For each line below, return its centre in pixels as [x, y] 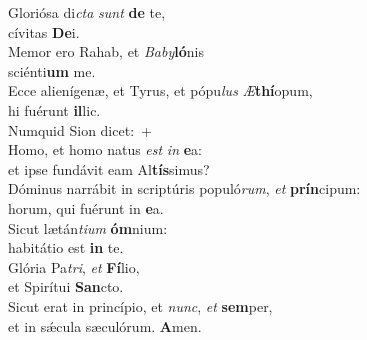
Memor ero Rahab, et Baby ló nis [106, 51]
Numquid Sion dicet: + [80, 129]
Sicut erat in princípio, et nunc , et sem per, [140, 305]
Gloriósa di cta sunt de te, [87, 12]
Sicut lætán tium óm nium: [88, 227]
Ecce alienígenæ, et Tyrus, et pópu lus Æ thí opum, [160, 90]
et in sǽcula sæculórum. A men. [105, 325]
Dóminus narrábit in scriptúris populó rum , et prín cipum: [184, 188]
